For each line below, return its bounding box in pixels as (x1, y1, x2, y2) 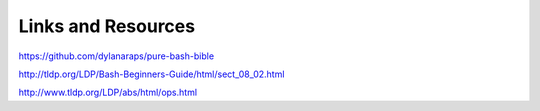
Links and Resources (18, 15, 195, 37)
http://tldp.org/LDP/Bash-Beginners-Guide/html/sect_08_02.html (18, 68, 285, 80)
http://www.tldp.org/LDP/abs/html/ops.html (18, 86, 198, 99)
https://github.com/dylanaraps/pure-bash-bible (18, 50, 215, 62)
